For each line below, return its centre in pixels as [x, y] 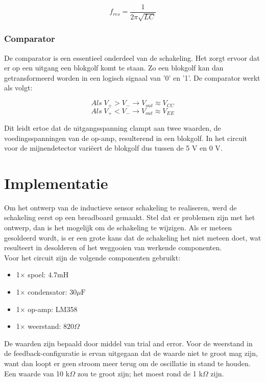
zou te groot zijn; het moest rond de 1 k [140, 373]
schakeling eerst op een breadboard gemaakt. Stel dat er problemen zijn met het [130, 217]
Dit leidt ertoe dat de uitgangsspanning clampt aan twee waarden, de [113, 127]
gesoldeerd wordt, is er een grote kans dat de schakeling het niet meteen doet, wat [133, 237]
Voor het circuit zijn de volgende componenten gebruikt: [92, 257]
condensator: [47, 292]
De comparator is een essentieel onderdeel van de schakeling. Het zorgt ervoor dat [132, 57]
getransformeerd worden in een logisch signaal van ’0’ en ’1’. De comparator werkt [132, 77]
